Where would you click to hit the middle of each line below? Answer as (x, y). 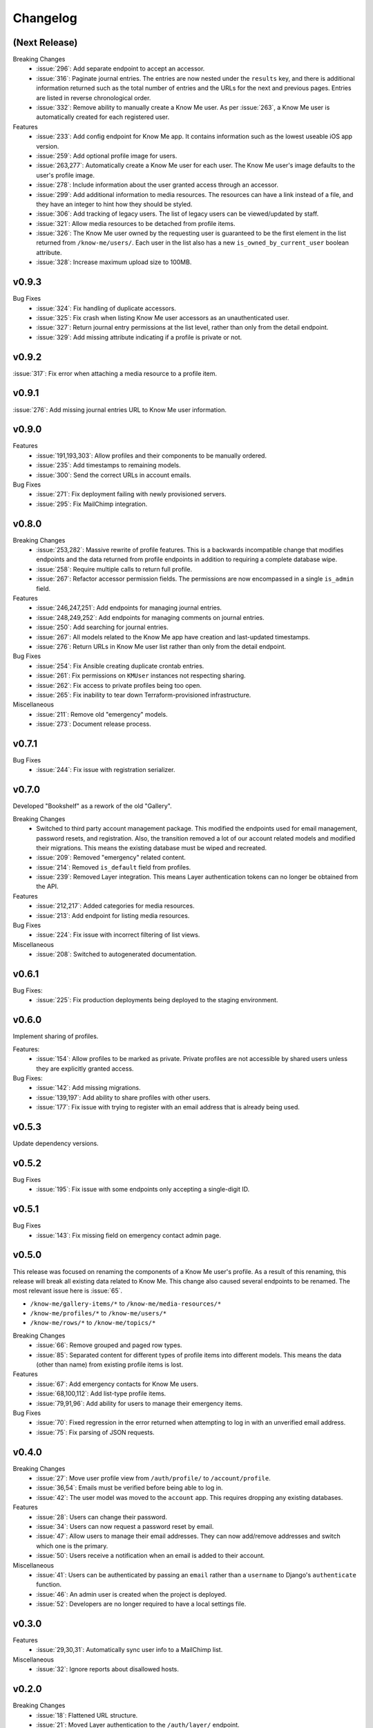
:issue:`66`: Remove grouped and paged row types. (109, 1345)
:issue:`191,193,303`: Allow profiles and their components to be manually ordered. (152, 456)
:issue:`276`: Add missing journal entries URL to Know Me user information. (120, 410)
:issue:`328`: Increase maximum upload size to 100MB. (114, 262)
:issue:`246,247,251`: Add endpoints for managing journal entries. (129, 608)
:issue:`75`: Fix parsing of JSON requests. (95, 1432)
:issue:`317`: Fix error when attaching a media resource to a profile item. (115, 373)
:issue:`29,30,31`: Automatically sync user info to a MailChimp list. (130, 1650)
